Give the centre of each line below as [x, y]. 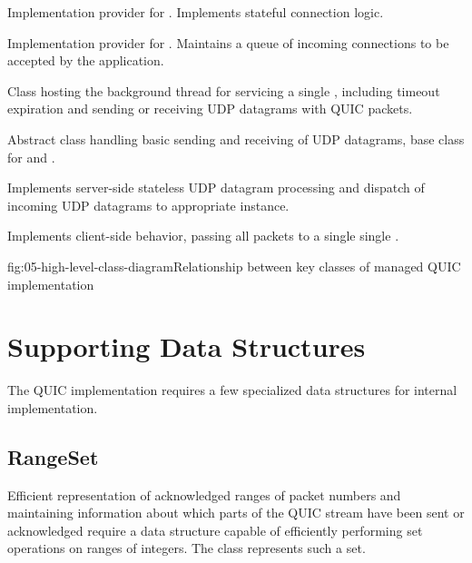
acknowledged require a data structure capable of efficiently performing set [215, 530]
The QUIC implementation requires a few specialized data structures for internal [232, 390]
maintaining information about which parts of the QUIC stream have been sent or [236, 513]
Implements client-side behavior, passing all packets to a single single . [203, 236]
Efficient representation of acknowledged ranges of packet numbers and [204, 494]
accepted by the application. [86, 60]
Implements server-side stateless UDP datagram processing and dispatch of [216, 188]
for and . [31, 157]
